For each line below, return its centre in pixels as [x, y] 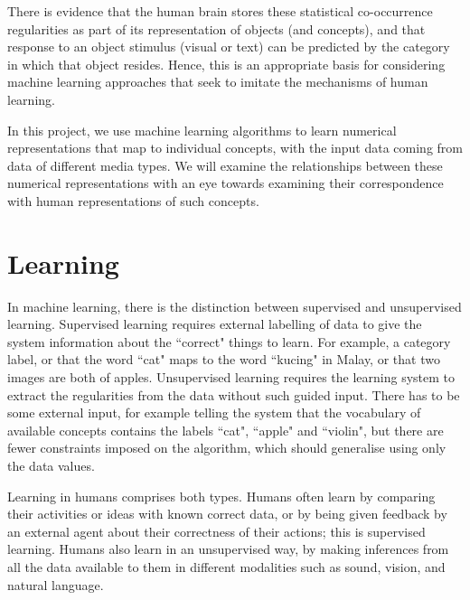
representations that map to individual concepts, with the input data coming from [235, 148]
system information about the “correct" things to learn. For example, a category [229, 341]
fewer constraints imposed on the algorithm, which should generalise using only [227, 448]
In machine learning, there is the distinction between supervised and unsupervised [235, 306]
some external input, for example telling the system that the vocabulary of [214, 412]
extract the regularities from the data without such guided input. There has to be [234, 394]
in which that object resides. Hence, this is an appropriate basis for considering [226, 64]
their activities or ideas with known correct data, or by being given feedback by [227, 514]
